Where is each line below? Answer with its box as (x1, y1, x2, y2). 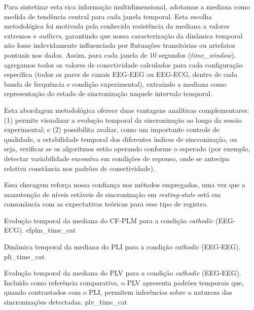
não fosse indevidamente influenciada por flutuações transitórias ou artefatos (4, 40, 235, 50)
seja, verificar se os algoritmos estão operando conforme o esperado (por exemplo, (4, 143, 251, 154)
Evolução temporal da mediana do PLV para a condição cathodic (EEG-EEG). (4, 268, 241, 278)
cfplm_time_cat (26, 225, 76, 235)
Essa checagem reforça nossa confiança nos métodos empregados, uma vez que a (4, 179, 246, 190)
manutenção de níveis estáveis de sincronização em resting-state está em (4, 189, 221, 199)
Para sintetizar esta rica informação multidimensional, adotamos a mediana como (4, 1, 250, 11)
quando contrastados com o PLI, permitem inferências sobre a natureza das (4, 287, 232, 297)
